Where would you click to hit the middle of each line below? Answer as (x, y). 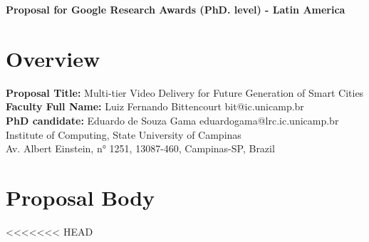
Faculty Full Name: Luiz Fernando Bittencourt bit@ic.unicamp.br (155, 106)
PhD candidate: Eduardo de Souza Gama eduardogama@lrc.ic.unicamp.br (172, 120)
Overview (53, 58)
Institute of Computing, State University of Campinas (124, 134)
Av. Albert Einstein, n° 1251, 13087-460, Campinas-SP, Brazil (140, 148)
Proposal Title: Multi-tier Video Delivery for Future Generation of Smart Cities (185, 92)
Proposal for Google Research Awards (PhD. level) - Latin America (176, 9)
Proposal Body (80, 197)
